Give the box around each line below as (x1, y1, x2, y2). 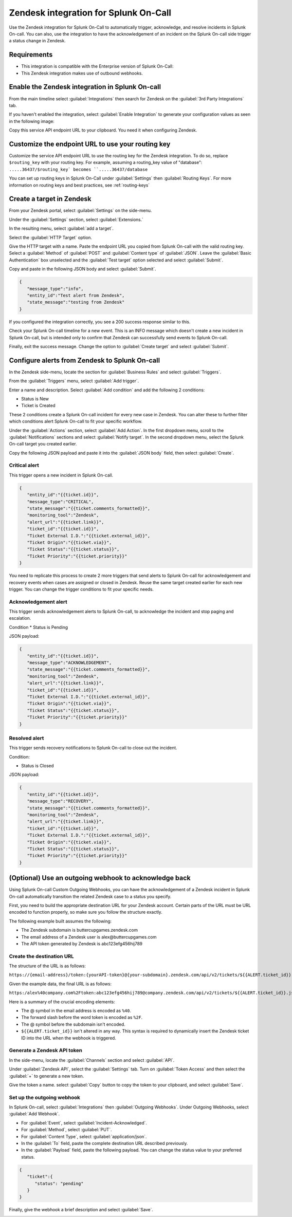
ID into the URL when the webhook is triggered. (21, 1035, 116, 1041)
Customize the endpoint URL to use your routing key (9, 140, 170, 148)
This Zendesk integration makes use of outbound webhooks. (21, 70, 143, 76)
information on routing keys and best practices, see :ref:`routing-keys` (9, 182, 150, 188)
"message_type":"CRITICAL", (27, 499, 94, 504)
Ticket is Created (21, 403, 55, 408)
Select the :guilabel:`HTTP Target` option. (9, 234, 92, 240)
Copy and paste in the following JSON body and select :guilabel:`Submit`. (9, 266, 156, 272)
